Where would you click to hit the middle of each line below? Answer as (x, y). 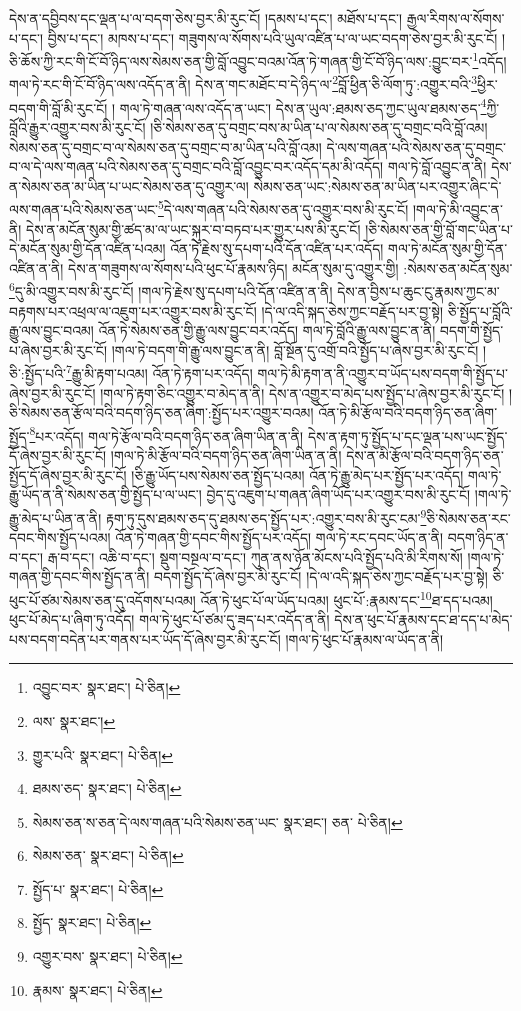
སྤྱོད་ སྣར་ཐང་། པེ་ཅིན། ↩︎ (92, 922)
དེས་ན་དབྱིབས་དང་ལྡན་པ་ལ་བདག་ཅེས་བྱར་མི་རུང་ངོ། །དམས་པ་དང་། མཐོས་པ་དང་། (206, 18)
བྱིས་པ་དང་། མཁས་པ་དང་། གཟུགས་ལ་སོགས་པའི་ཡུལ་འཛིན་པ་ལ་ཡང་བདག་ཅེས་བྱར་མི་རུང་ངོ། (272, 37)
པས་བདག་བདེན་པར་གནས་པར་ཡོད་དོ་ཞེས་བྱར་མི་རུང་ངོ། (145, 638)
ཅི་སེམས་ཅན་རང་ (468, 517)
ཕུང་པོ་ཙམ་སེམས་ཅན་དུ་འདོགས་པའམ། (102, 599)
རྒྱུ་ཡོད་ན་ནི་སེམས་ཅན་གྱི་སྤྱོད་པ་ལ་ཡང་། (105, 494)
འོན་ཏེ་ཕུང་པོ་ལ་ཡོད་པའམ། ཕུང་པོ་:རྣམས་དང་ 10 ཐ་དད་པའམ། (346, 598)
